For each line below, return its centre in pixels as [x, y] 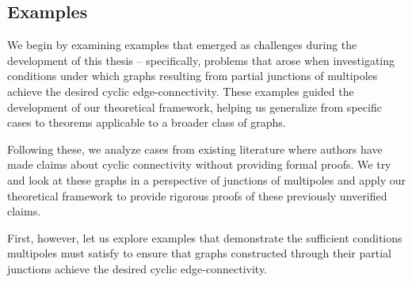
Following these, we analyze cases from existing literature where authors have [195, 149]
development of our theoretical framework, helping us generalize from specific [195, 107]
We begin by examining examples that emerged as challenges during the [182, 45]
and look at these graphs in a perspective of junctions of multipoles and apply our [206, 179]
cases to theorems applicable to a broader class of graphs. [147, 122]
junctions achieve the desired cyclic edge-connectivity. [137, 268]
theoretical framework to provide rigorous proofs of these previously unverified [197, 195]
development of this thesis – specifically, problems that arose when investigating [201, 60]
